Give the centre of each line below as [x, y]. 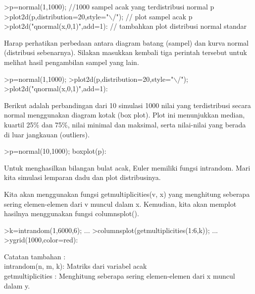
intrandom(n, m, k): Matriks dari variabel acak [76, 266]
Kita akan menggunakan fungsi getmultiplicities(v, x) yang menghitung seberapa [127, 194]
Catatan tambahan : [35, 256]
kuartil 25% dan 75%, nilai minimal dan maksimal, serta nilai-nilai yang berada [125, 124]
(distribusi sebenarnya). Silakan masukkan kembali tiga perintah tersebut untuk [126, 52]
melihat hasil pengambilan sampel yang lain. [72, 62]
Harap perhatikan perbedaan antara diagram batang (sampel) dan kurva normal [126, 42]
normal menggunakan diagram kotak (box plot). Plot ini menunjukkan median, [125, 115]
